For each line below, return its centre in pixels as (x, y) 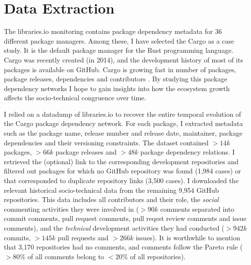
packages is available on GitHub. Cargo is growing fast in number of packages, (120, 69)
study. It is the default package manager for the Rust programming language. (119, 50)
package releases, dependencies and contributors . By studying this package (116, 79)
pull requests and (83, 237)
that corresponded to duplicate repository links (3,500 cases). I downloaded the (121, 180)
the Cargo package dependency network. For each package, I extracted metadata (124, 123)
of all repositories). (158, 256)
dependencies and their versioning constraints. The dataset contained (106, 142)
